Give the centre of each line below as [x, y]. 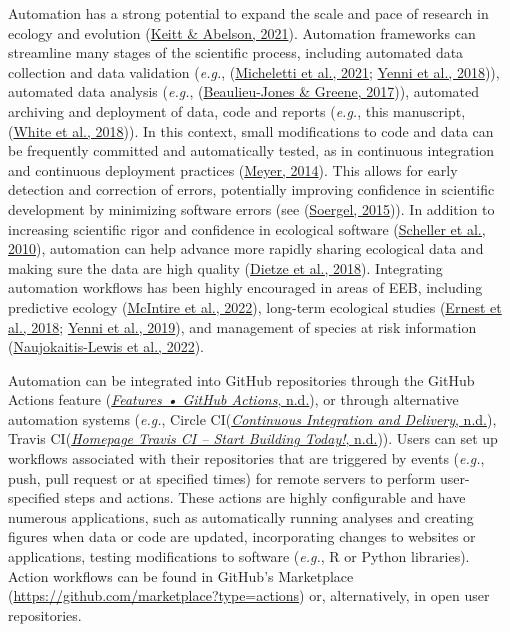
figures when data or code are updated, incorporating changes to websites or [242, 536]
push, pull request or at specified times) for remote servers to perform [222, 477]
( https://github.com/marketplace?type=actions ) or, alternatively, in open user [249, 595]
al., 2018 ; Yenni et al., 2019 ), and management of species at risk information [242, 326]
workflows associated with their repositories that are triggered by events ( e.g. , [246, 458]
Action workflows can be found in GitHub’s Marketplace [181, 575]
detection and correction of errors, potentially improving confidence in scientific [251, 189]
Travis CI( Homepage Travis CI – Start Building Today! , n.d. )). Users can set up [253, 438]
